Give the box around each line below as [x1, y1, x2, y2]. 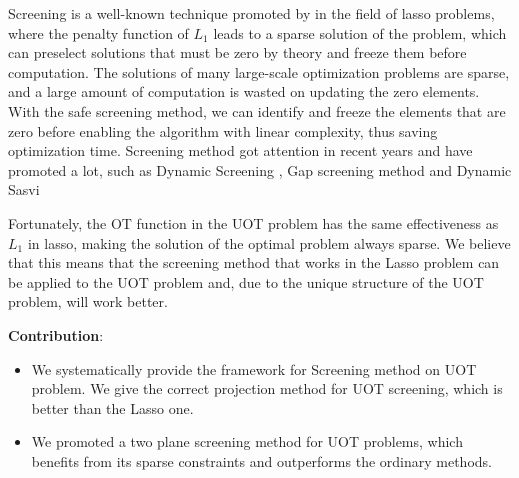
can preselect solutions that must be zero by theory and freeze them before [8, 42, 467, 63]
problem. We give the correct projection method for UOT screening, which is [31, 378, 503, 399]
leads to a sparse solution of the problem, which [213, 22, 507, 43]
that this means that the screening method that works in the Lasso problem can [8, 252, 500, 273]
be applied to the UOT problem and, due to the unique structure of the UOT [8, 271, 484, 292]
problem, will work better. [8, 291, 168, 312]
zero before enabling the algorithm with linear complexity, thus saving [8, 120, 438, 141]
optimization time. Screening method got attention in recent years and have [8, 140, 473, 161]
